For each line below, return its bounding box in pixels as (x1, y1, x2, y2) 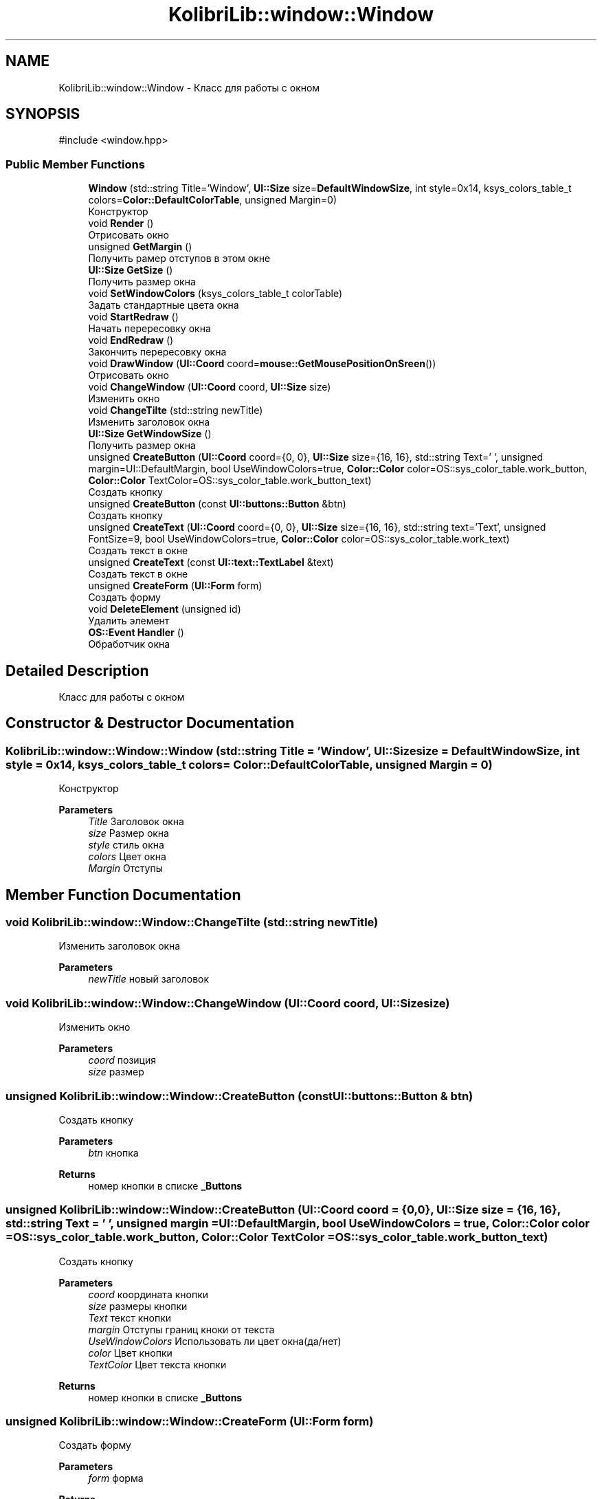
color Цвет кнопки (88, 1346, 172, 1359)
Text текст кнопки (88, 1311, 172, 1324)
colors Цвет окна (88, 851, 166, 863)
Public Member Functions (5, 157, 145, 171)
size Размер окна (88, 827, 169, 840)
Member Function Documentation (5, 886, 241, 904)
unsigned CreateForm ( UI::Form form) (88, 580, 263, 592)
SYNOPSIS (5, 105, 80, 123)
